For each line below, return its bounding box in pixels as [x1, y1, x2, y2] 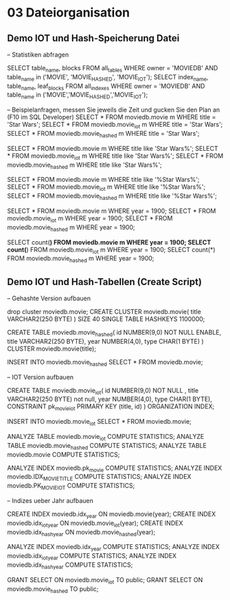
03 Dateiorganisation [7, 5, 130, 21]
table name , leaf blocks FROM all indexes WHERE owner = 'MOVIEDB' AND [7, 81, 205, 92]
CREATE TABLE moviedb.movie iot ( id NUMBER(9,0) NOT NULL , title [7, 386, 199, 396]
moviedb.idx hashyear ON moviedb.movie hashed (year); [7, 528, 156, 538]
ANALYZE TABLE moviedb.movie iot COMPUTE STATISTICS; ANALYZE [7, 432, 205, 442]
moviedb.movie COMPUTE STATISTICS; [7, 450, 120, 459]
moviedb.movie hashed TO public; [7, 584, 99, 594]
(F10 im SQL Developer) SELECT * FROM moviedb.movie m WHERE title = [7, 113, 216, 121]
